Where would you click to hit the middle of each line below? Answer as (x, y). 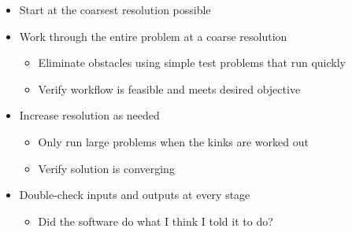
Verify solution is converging (106, 168)
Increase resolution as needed (89, 115)
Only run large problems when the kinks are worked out (173, 141)
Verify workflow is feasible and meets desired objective (169, 88)
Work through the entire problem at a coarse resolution (153, 36)
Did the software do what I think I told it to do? (156, 221)
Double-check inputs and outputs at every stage (135, 195)
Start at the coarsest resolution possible (115, 9)
